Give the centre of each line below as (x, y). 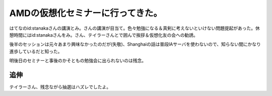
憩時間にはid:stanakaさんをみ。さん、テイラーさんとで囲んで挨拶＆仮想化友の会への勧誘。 (104, 35)
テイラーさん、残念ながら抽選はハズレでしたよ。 (60, 87)
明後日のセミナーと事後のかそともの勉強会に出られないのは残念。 (78, 61)
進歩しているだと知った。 (36, 51)
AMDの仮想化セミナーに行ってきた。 (86, 13)
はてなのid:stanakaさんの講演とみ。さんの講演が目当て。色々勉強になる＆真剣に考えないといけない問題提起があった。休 (135, 28)
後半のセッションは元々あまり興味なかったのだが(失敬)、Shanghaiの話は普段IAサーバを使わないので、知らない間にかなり (135, 44)
